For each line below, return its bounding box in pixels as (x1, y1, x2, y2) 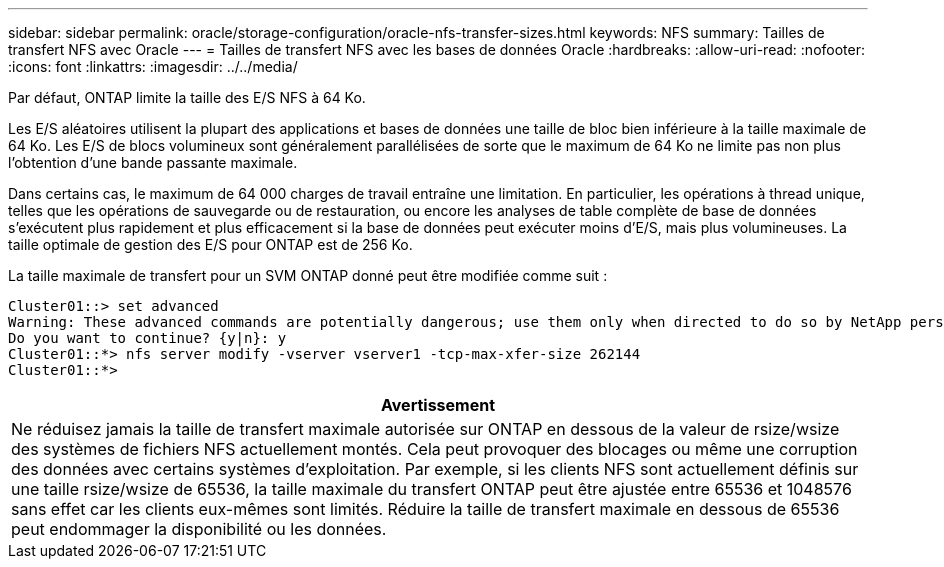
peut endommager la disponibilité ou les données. (11, 519, 387, 539)
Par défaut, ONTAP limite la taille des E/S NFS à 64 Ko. (8, 89, 366, 106)
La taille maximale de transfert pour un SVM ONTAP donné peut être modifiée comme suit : (8, 267, 608, 284)
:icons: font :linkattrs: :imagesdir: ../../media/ (8, 58, 298, 75)
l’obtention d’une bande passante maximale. (8, 154, 298, 171)
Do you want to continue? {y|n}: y (8, 330, 287, 346)
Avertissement (380, 395, 496, 415)
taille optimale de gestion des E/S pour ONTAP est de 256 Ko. (8, 236, 413, 253)
